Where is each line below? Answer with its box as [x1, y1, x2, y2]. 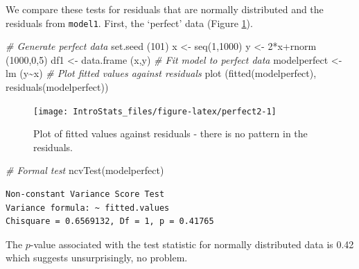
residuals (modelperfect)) [6, 80, 109, 94]
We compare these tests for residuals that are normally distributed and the [6, 2, 324, 16]
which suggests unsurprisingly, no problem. [6, 250, 188, 265]
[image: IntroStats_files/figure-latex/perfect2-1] [33, 106, 277, 116]
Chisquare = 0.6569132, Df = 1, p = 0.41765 [6, 216, 214, 227]
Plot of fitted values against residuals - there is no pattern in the [33, 126, 308, 141]
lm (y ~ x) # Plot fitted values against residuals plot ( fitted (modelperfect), [6, 66, 317, 80]
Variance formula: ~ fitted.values [6, 202, 170, 213]
